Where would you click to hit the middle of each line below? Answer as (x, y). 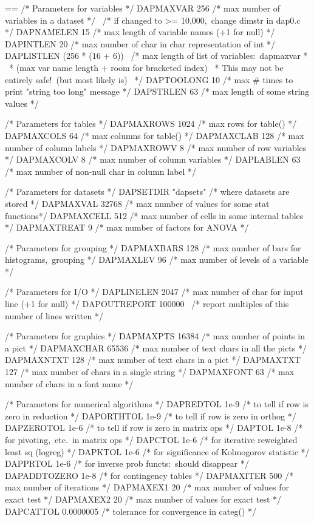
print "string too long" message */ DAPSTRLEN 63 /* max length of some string (157, 91)
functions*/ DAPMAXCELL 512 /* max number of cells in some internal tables (154, 215)
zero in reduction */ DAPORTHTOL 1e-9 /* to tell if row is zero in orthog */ (151, 415)
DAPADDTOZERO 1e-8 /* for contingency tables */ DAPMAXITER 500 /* (149, 475)
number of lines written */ (54, 315)
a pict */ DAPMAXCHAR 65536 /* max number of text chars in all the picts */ (156, 347)
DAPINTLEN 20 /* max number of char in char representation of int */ (140, 43)
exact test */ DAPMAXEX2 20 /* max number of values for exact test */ (143, 499)
